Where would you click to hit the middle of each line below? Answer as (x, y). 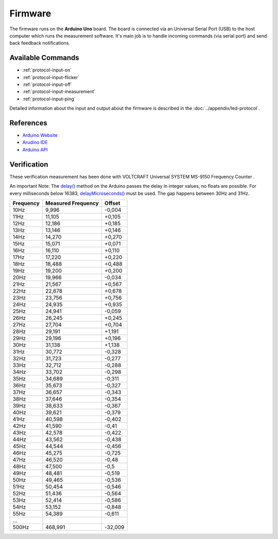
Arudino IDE (35, 142)
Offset (112, 203)
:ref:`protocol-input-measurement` (59, 92)
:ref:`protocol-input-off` (47, 84)
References (28, 123)
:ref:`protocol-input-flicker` (51, 77)
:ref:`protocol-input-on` (47, 70)
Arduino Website (40, 135)
